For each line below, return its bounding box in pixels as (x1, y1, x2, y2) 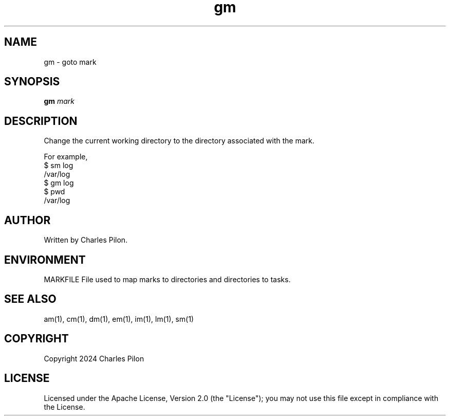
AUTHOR (4, 213, 51, 227)
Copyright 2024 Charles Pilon (44, 354, 144, 363)
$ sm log (44, 161, 73, 170)
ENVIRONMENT (4, 253, 86, 266)
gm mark (44, 97, 74, 106)
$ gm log (44, 178, 74, 188)
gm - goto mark (44, 57, 97, 66)
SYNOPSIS (4, 75, 60, 88)
